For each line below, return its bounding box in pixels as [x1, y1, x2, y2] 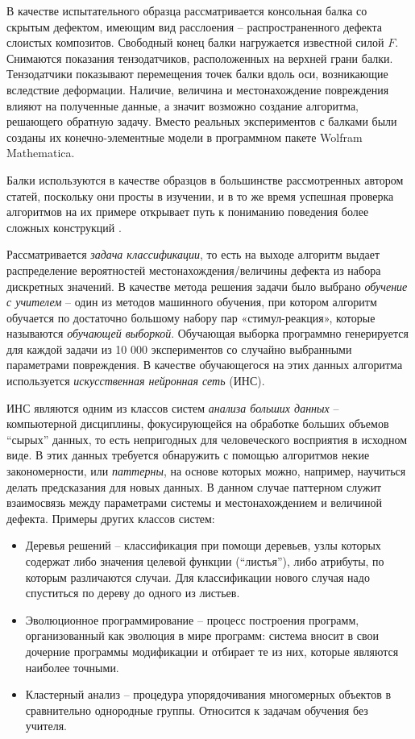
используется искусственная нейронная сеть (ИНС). [6, 372, 265, 389]
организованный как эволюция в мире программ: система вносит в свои [25, 627, 380, 644]
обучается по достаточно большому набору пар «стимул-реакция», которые [6, 309, 376, 326]
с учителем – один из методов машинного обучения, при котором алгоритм [6, 293, 377, 310]
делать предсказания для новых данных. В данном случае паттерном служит [6, 478, 382, 495]
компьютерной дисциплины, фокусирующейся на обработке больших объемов [6, 415, 389, 432]
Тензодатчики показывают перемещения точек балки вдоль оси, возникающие [6, 65, 388, 82]
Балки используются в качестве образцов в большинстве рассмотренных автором [6, 171, 404, 188]
